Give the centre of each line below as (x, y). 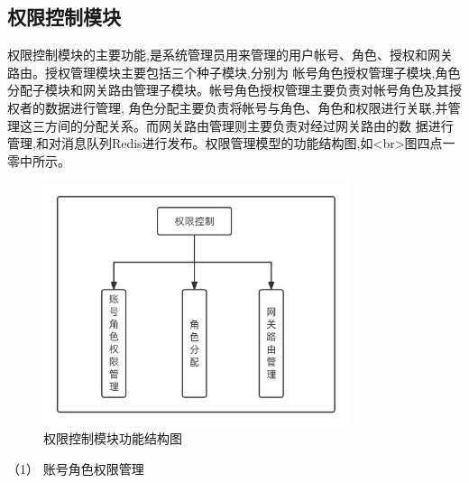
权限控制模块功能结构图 (113, 438)
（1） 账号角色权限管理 (76, 468)
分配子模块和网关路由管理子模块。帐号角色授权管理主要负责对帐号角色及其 (228, 90)
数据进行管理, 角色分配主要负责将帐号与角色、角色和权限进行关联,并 (246, 107)
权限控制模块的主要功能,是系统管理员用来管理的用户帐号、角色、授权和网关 (230, 55)
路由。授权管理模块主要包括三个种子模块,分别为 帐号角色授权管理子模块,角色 (234, 72)
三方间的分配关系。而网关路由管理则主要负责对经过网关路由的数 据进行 (243, 125)
